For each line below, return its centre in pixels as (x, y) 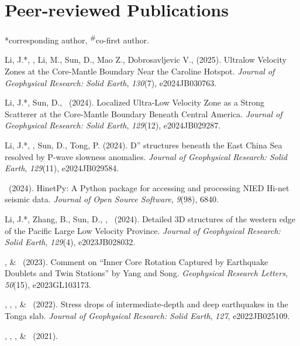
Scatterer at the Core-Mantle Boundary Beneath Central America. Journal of (144, 113)
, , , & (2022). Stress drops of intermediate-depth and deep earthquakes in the (146, 304)
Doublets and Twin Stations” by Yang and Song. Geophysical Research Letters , (146, 273)
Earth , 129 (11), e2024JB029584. (62, 168)
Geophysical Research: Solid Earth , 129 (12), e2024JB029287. (113, 125)
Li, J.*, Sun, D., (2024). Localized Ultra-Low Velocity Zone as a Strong (135, 102)
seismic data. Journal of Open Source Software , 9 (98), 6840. (112, 199)
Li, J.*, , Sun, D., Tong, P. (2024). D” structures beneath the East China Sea (144, 145)
